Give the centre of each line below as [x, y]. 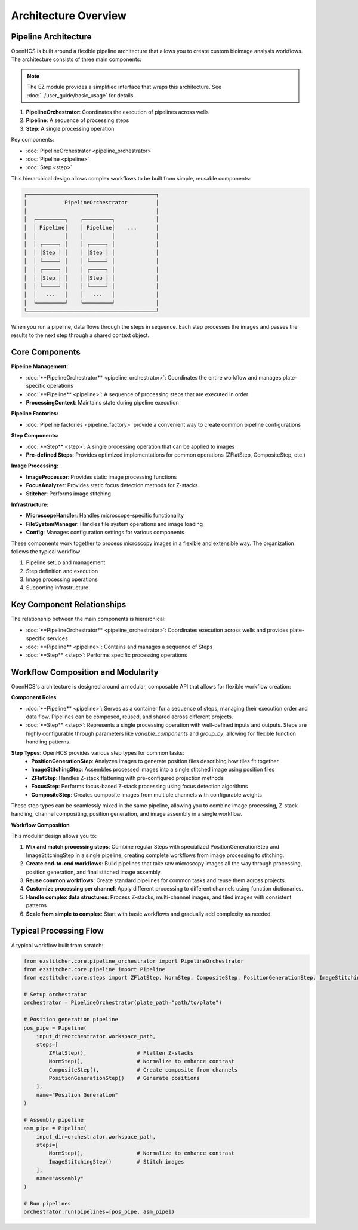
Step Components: [35, 436]
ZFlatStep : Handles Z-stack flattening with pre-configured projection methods [127, 778]
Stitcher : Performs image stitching [69, 494]
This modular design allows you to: [54, 836]
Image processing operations [62, 579]
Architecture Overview [69, 16]
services [57, 638]
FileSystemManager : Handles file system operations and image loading [114, 524]
